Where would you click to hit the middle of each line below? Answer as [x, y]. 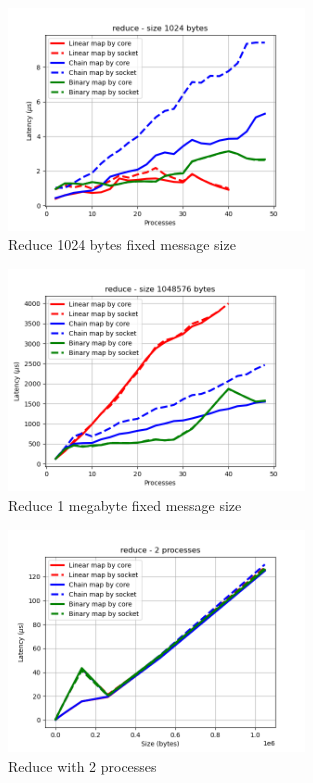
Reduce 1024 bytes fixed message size [122, 244]
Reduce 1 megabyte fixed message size [125, 504]
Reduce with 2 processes [82, 765]
